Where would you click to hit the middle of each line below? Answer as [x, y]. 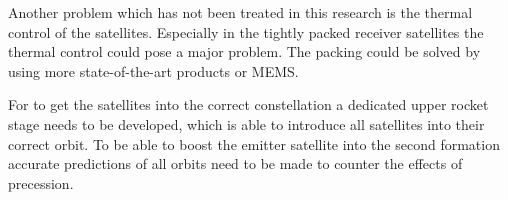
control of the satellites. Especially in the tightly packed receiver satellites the [246, 31]
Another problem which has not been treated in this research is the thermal [240, 12]
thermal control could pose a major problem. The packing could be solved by [244, 51]
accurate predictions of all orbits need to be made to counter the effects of [235, 163]
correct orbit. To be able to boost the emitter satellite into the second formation [254, 143]
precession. [41, 182]
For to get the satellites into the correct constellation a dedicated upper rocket [248, 104]
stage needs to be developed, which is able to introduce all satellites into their [246, 123]
